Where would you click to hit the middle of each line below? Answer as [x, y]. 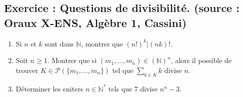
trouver [27, 70]
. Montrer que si [72, 60]
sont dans [59, 43]
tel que [123, 70]
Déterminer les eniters [49, 88]
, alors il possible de [201, 60]
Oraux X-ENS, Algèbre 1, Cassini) [95, 22]
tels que [120, 88]
